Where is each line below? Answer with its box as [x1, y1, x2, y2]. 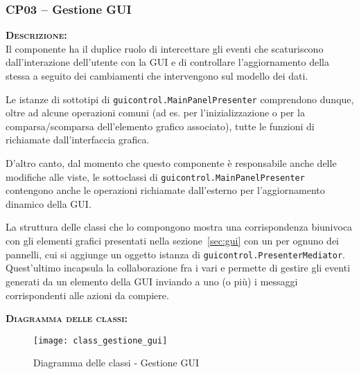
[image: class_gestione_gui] [33, 335, 168, 346]
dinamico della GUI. [6, 196, 91, 211]
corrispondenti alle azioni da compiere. [6, 287, 169, 302]
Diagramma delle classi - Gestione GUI [33, 355, 200, 370]
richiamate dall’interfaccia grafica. [6, 132, 150, 147]
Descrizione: [6, 28, 67, 42]
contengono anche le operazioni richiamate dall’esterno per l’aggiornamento [6, 183, 325, 197]
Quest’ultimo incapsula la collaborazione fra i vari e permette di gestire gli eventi [6, 260, 351, 275]
